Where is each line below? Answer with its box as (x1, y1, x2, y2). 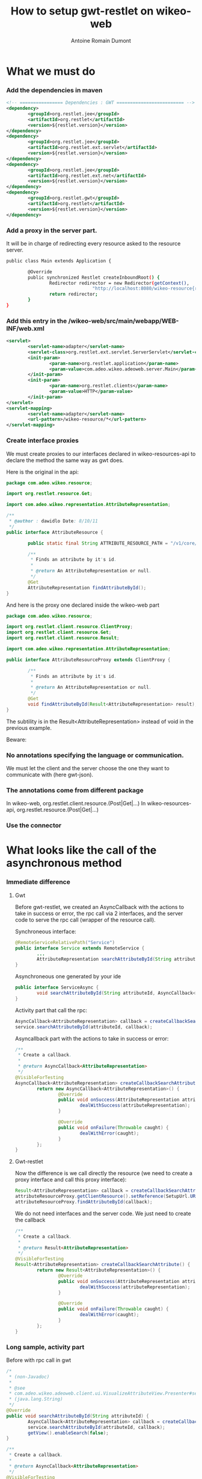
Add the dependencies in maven (6, 86, 103, 94)
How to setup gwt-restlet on (10, 4, 154, 18)
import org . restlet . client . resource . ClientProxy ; (6, 624, 133, 630)
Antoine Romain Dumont (71, 37, 131, 44)
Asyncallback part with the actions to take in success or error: (14, 1034, 169, 1042)
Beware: (6, 736, 27, 743)
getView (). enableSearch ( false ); (28, 1430, 109, 1436)
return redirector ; (49, 291, 98, 297)
